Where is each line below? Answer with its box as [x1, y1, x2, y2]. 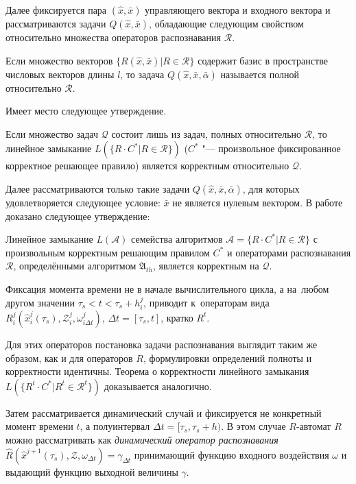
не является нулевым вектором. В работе [172, 195, 343, 209]
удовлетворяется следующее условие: [5, 195, 161, 209]
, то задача [120, 66, 165, 81]
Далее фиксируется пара [5, 3, 107, 16]
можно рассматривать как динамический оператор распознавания [5, 432, 278, 446]
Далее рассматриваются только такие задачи [5, 181, 190, 195]
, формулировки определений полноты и [143, 350, 312, 365]
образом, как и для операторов [5, 350, 133, 365]
